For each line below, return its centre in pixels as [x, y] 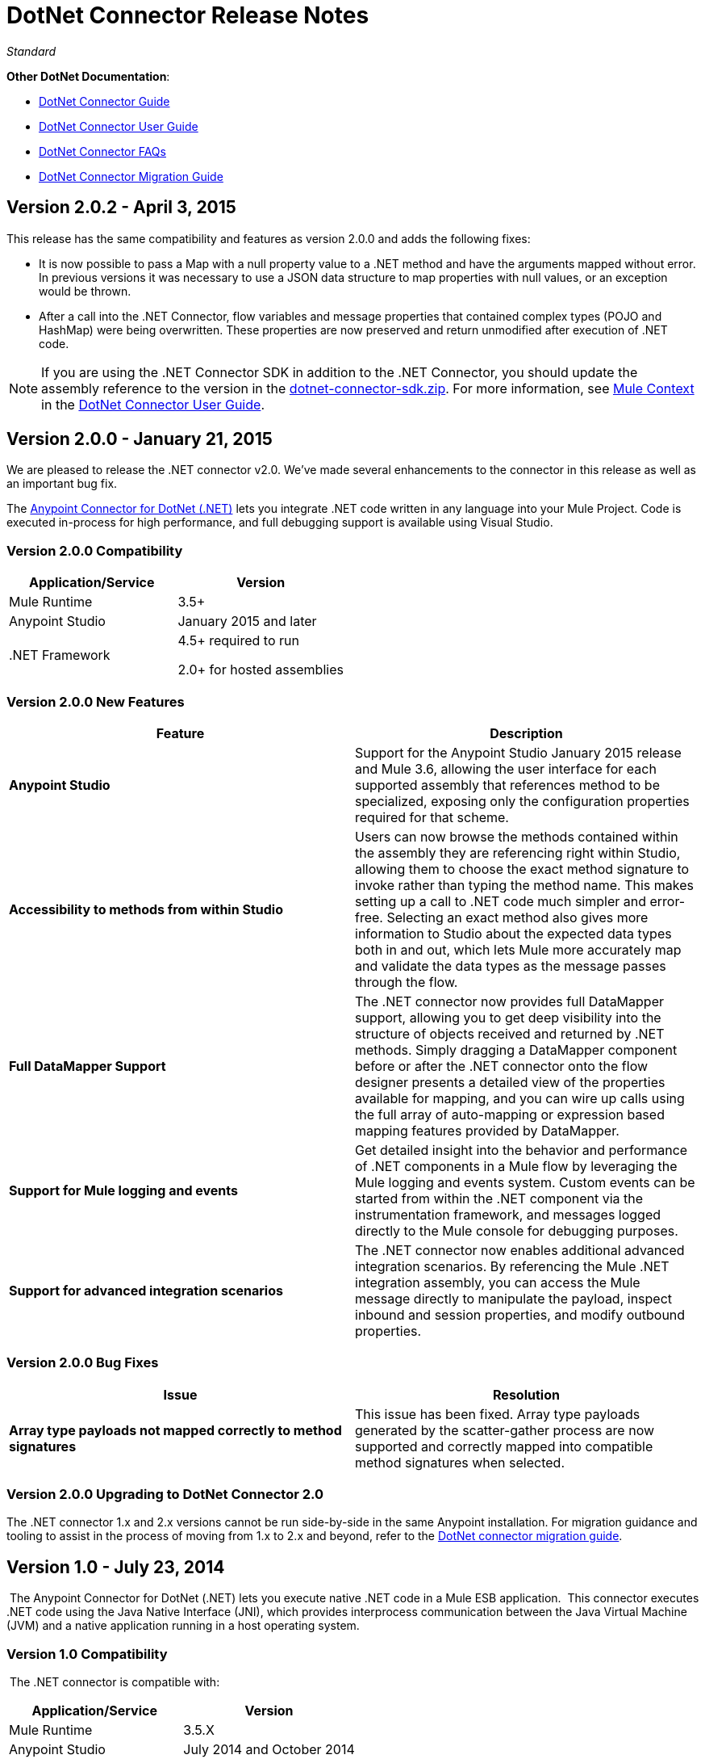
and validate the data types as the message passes [511, 966]
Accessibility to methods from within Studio [146, 909]
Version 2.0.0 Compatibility [95, 550]
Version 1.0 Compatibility [87, 1654]
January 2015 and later [247, 621]
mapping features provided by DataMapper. [487, 1130]
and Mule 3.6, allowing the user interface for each [506, 768]
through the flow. [407, 982]
